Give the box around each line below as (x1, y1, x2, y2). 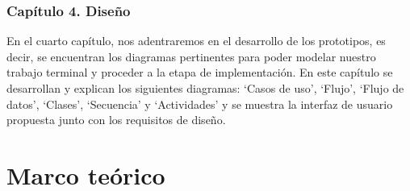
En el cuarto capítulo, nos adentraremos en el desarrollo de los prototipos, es (6, 32, 386, 49)
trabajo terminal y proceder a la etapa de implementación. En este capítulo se (6, 64, 393, 81)
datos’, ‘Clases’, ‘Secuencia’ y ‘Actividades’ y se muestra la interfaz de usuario (6, 95, 393, 112)
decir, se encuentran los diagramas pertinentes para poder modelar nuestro (6, 48, 376, 64)
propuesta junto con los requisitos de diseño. (6, 111, 226, 128)
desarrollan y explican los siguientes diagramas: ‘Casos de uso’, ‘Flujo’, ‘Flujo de (6, 80, 404, 96)
